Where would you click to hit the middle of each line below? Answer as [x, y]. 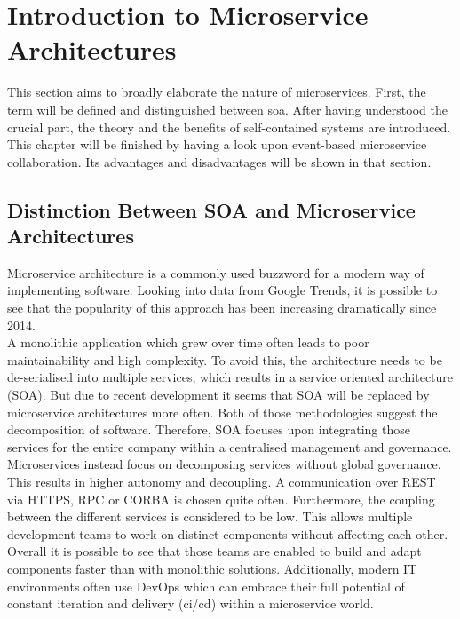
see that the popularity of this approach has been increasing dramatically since [222, 308]
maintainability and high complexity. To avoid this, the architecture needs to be [225, 359]
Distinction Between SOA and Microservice [211, 209]
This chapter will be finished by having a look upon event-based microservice [217, 144]
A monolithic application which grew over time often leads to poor [188, 342]
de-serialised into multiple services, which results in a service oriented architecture [230, 377]
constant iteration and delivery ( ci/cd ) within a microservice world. [190, 603]
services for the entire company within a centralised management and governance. [230, 446]
